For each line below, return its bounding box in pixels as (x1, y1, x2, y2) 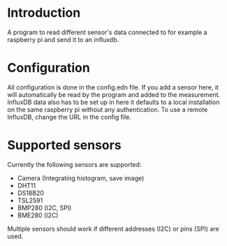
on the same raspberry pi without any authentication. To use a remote (7, 105, 208, 113)
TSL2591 (17, 196, 43, 204)
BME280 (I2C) (17, 211, 59, 219)
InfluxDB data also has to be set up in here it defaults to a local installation (7, 98, 220, 106)
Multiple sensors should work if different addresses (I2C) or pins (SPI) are (7, 224, 219, 233)
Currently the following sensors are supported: (7, 160, 142, 168)
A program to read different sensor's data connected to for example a (7, 28, 207, 36)
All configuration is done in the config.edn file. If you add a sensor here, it (7, 82, 219, 92)
